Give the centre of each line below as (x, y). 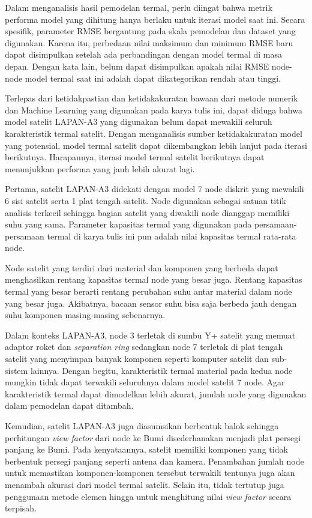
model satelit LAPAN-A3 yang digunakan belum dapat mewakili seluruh (139, 122)
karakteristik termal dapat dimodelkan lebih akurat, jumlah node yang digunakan (156, 393)
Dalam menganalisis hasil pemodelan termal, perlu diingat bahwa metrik (139, 7)
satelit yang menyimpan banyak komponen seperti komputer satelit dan (137, 359)
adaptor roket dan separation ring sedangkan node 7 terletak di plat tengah (144, 347)
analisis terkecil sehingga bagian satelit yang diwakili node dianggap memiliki (147, 212)
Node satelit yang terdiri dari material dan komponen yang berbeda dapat (142, 267)
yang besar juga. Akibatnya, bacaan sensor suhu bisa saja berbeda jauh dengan (151, 303)
